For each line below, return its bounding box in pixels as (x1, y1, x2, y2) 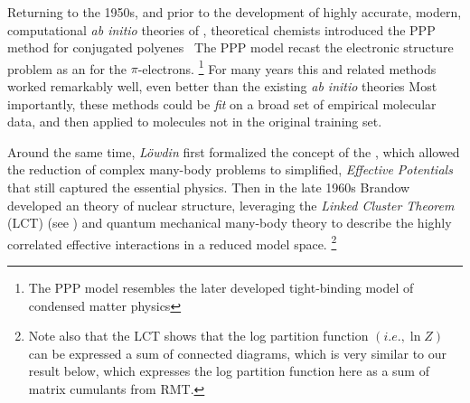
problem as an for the (7, 59, 127, 78)
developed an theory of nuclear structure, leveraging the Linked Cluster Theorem (7, 195, 455, 214)
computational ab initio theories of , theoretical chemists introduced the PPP (7, 20, 436, 39)
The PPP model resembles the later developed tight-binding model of (28, 278, 414, 297)
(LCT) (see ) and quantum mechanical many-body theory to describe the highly (7, 213, 452, 232)
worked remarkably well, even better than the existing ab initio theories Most (7, 77, 437, 96)
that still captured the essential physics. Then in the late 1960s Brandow (7, 178, 410, 196)
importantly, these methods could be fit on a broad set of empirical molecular (7, 94, 437, 113)
